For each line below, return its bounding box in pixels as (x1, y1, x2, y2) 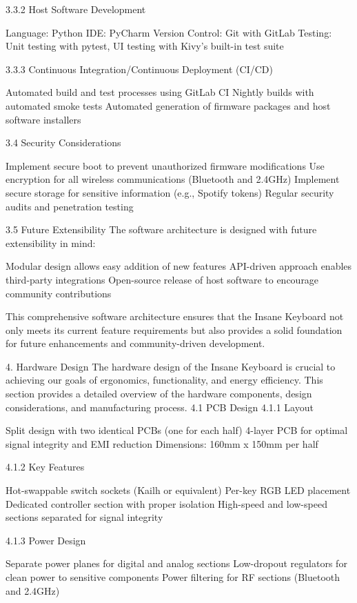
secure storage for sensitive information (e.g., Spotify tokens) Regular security (6, 185, 334, 199)
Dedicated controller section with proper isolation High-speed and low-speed (6, 496, 327, 511)
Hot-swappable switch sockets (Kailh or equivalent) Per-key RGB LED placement (6, 483, 351, 497)
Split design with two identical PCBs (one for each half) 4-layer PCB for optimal (6, 423, 348, 437)
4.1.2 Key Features (6, 459, 85, 474)
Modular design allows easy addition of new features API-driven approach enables (6, 259, 352, 273)
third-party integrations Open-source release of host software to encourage (6, 272, 319, 286)
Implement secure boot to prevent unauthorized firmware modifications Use (6, 158, 325, 172)
